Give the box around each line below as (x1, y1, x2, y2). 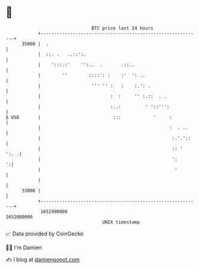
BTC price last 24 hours (91, 25, 153, 31)
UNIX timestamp (102, 219, 140, 225)
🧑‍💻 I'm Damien (5, 244, 43, 251)
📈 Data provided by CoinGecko (5, 230, 84, 237)
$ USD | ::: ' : (5, 114, 172, 120)
